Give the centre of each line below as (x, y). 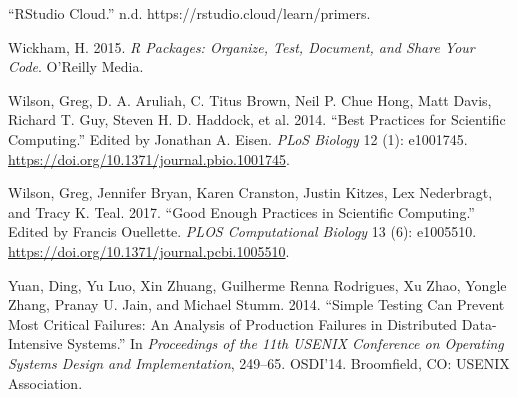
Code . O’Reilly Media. (76, 66)
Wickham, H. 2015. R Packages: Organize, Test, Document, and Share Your (241, 46)
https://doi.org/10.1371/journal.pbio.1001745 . (149, 158)
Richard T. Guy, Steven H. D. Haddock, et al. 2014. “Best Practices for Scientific (257, 119)
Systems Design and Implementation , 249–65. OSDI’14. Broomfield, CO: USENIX (259, 362)
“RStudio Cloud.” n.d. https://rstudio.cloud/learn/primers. (189, 13)
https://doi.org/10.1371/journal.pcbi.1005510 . (149, 250)
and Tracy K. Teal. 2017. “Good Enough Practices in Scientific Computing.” (241, 211)
